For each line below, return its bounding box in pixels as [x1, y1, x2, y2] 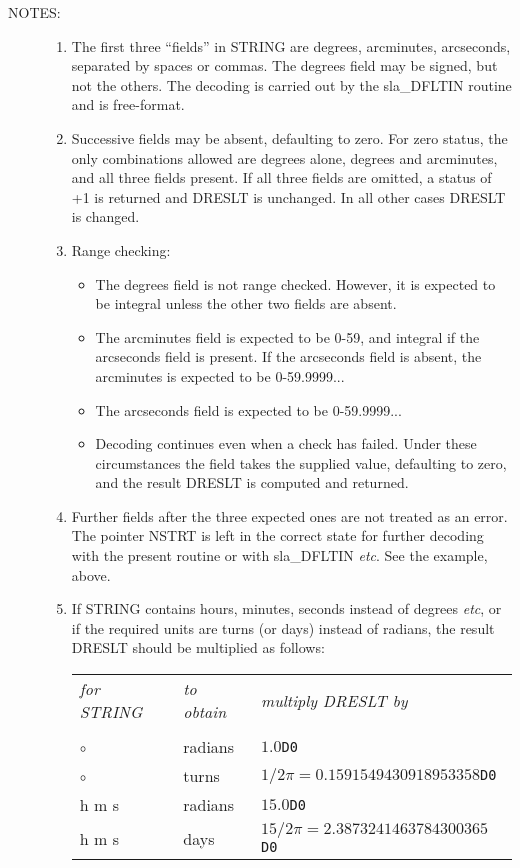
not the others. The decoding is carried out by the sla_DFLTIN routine [71, 74, 512, 95]
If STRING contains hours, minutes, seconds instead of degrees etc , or [71, 598, 502, 619]
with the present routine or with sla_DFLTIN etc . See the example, [71, 545, 488, 566]
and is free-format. [71, 94, 185, 115]
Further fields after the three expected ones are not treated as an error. [71, 505, 508, 526]
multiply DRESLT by [261, 688, 408, 712]
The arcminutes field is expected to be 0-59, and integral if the [95, 326, 480, 347]
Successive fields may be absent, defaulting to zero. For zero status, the [71, 127, 508, 148]
